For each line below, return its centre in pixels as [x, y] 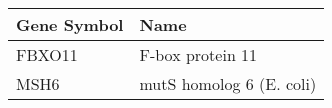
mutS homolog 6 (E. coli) [228, 83]
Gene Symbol [70, 24]
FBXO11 [47, 54]
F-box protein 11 [198, 54]
